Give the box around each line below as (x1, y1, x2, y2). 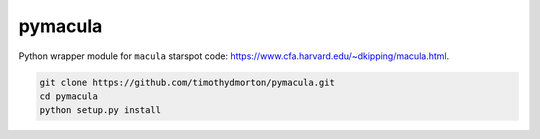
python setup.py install (39, 105, 162, 116)
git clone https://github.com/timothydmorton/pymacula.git (39, 76, 335, 88)
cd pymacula (39, 90, 99, 102)
